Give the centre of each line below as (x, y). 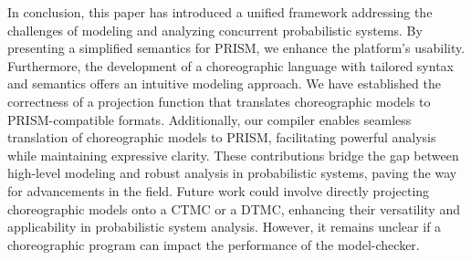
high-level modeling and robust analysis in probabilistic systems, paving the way (232, 173)
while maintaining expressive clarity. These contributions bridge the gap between (233, 155)
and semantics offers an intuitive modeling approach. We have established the (224, 83)
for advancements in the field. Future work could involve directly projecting (219, 190)
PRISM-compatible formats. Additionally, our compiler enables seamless (209, 119)
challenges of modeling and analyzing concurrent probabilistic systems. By (215, 30)
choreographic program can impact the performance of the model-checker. (214, 244)
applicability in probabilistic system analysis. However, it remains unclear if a (225, 227)
